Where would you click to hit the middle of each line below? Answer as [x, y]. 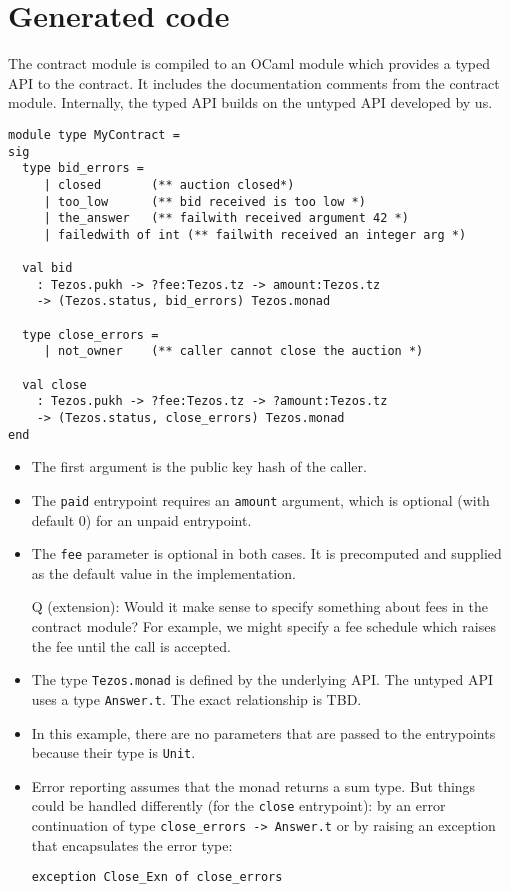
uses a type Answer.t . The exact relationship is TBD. [196, 698]
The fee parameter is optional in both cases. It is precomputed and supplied [266, 553]
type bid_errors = [83, 168]
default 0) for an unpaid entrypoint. [141, 519]
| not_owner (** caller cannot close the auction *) [233, 351]
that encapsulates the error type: [132, 844]
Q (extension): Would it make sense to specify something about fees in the [260, 606]
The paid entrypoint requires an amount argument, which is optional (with [260, 499]
